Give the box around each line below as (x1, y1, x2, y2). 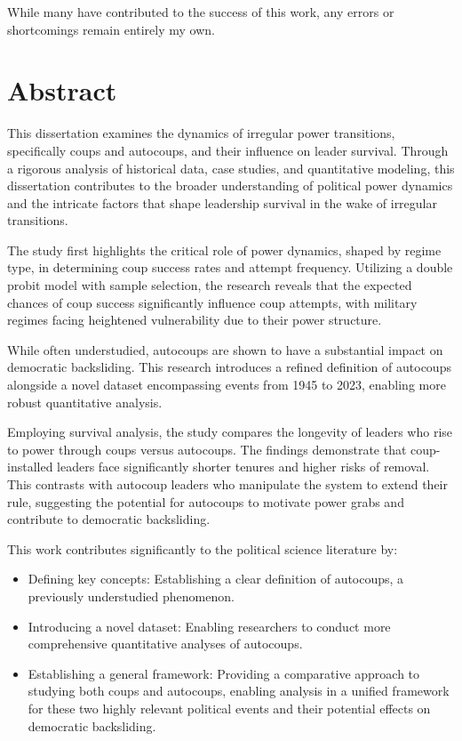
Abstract (7, 72, 117, 109)
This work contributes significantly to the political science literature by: (7, 539, 398, 558)
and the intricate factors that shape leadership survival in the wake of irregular (7, 193, 437, 212)
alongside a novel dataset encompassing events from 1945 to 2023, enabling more (7, 375, 446, 394)
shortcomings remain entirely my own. (7, 20, 215, 38)
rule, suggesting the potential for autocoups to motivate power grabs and (7, 492, 404, 511)
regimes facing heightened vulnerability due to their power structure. (7, 310, 382, 329)
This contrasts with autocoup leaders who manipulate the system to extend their (7, 475, 449, 493)
